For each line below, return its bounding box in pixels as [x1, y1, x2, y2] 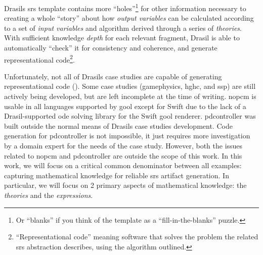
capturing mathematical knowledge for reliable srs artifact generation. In [4, 170, 229, 180]
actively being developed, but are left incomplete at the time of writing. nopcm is [4, 91, 256, 101]
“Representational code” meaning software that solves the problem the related [16, 231, 258, 242]
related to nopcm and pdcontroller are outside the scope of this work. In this [4, 150, 242, 161]
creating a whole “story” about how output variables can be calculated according [4, 13, 254, 23]
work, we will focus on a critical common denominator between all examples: [4, 160, 242, 171]
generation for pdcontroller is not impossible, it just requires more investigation [4, 130, 250, 141]
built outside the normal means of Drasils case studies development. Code [4, 120, 233, 131]
